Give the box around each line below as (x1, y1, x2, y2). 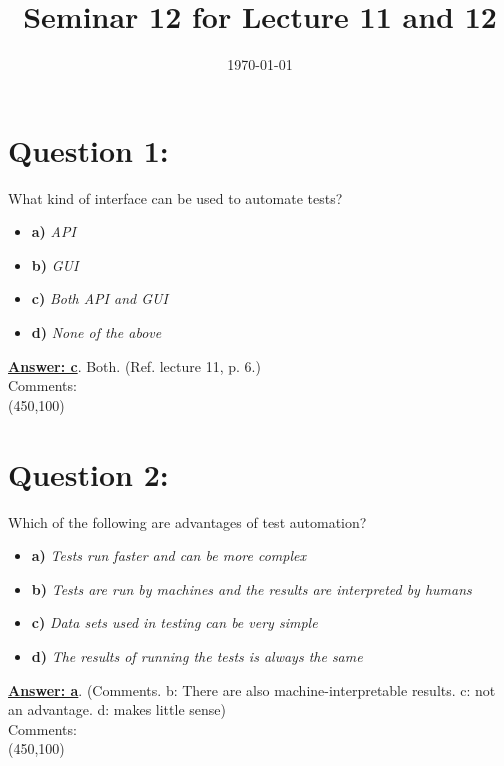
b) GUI (31, 254, 79, 275)
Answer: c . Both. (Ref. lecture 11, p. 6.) (8, 355, 261, 376)
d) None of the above (31, 322, 162, 343)
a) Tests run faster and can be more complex (31, 545, 306, 566)
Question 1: (8, 129, 169, 170)
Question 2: (8, 453, 169, 494)
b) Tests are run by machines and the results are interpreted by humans (31, 578, 472, 599)
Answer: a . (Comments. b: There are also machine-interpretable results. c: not (8, 679, 496, 700)
